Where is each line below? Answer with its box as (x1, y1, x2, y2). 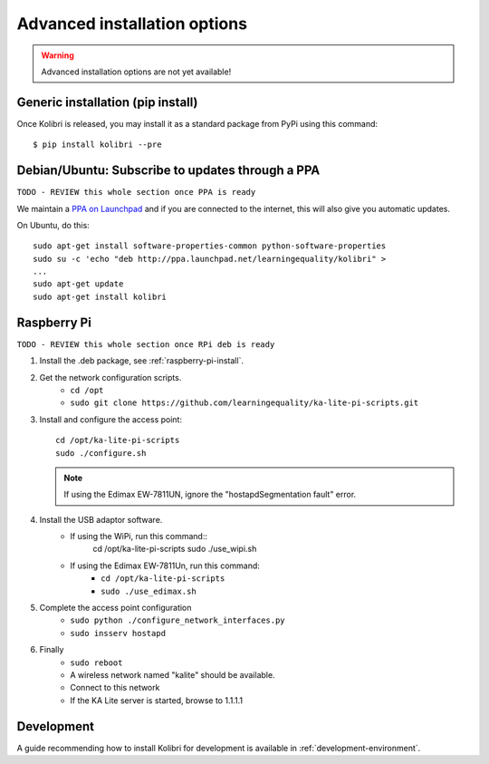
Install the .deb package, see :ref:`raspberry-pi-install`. (39, 355, 244, 366)
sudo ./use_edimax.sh (101, 585, 197, 596)
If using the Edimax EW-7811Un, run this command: (70, 560, 260, 571)
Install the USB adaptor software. (39, 514, 163, 525)
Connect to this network (70, 682, 160, 693)
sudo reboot (70, 657, 123, 668)
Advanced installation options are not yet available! (41, 66, 232, 77)
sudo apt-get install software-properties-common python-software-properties (33, 241, 387, 251)
